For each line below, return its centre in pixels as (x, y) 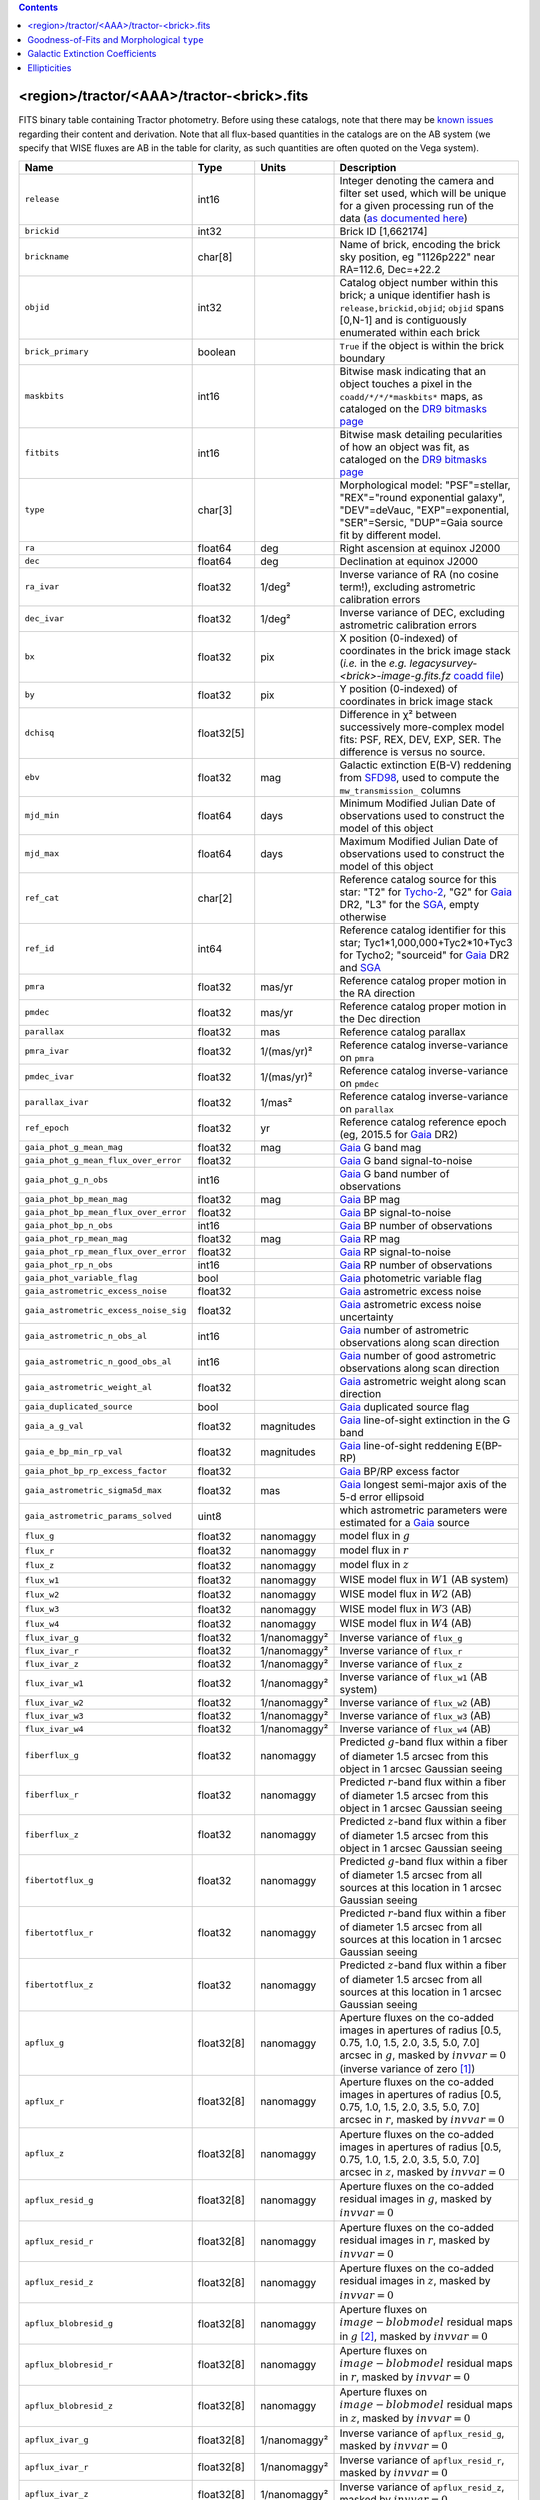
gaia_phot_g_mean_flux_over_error (103, 1160)
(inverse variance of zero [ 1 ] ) (407, 2069)
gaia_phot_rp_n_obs (69, 1265)
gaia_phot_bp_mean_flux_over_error (105, 1212)
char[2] (215, 898)
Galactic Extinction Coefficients (92, 54)
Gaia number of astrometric (404, 1330)
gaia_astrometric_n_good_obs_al (98, 1361)
